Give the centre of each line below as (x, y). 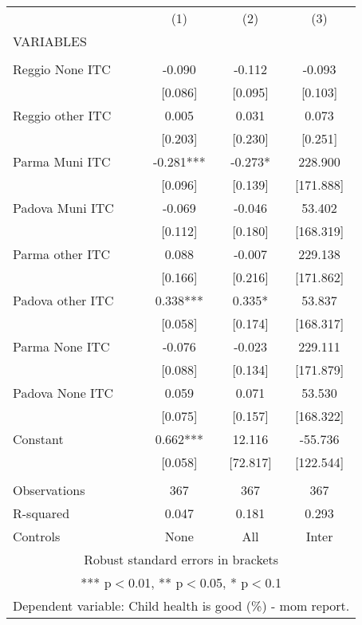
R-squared (41, 513)
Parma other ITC (62, 254)
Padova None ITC (63, 393)
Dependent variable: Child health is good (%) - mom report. (181, 605)
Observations (49, 490)
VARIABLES (50, 41)
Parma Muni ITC (62, 161)
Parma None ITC (61, 346)
